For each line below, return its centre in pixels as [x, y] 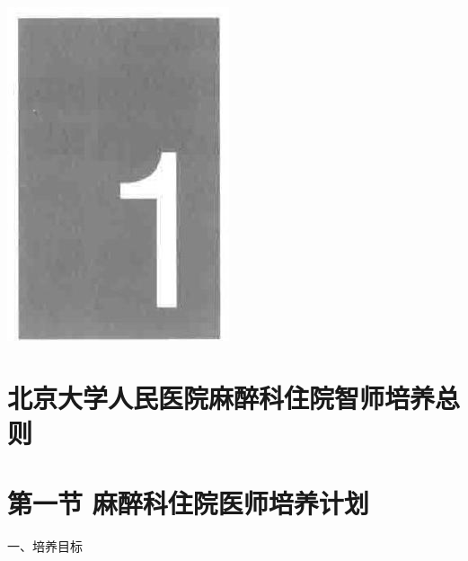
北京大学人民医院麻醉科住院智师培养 [221, 397]
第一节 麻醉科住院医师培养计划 [188, 503]
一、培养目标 [45, 546]
